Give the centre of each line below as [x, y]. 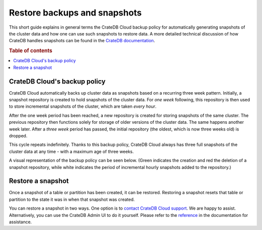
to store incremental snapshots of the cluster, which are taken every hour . [83, 106]
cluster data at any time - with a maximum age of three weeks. [71, 151]
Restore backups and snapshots [75, 13]
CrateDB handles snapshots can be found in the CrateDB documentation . [82, 41]
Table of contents [31, 51]
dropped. [18, 136]
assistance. [20, 222]
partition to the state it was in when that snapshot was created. [72, 199]
